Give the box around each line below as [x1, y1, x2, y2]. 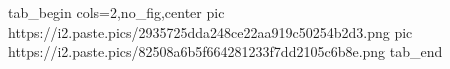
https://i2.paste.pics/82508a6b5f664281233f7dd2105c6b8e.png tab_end [8, 41, 443, 62]
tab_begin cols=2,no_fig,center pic [8, 2, 225, 22]
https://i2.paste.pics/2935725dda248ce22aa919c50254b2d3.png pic [8, 21, 413, 42]
